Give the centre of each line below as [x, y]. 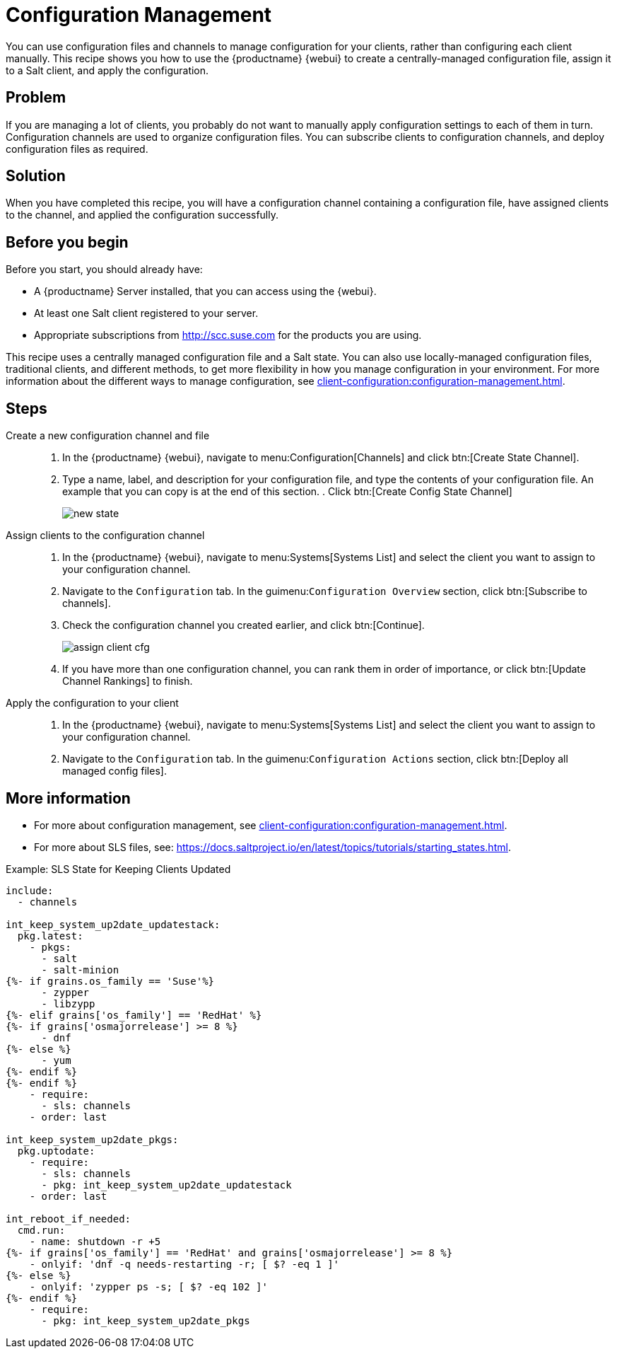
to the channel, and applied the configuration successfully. [142, 215]
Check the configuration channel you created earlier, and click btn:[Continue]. [243, 625]
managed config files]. [114, 771]
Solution [36, 176]
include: [30, 890]
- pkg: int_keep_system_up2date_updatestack [166, 1185]
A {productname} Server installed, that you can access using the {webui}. [205, 291]
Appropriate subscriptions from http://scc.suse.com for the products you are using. [228, 335]
